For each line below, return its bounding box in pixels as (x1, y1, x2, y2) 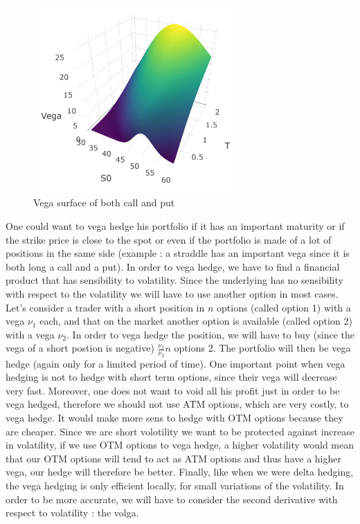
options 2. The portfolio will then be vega (174, 341, 351, 355)
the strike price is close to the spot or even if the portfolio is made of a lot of (6, 232, 332, 246)
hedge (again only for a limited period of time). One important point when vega (6, 356, 345, 370)
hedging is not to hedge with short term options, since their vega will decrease (6, 370, 337, 384)
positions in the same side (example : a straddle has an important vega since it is (6, 246, 350, 260)
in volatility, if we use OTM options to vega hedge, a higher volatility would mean (6, 437, 354, 452)
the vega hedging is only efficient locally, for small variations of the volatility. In (6, 478, 344, 492)
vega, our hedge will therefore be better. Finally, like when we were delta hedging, (6, 464, 354, 479)
